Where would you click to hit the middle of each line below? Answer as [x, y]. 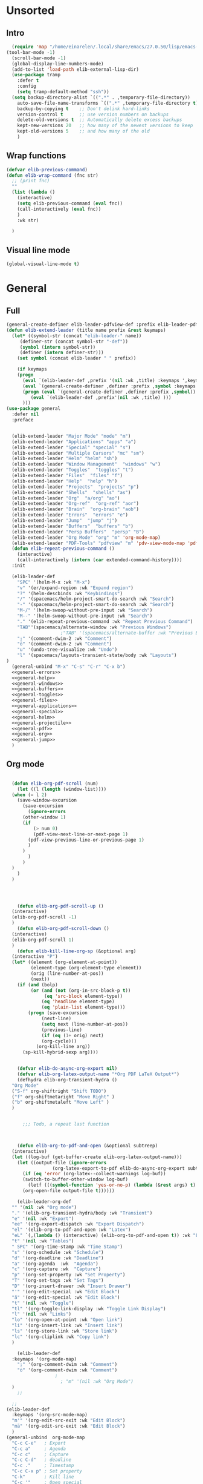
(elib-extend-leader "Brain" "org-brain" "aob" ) [75, 509]
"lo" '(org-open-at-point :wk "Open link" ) [67, 1320]
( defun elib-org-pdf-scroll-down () [63, 929]
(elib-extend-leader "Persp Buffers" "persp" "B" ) [78, 532]
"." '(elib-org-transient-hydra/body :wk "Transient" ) [82, 1213]
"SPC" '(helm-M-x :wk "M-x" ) [54, 582]
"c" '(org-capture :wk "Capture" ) [56, 1269]
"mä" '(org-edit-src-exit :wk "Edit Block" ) [69, 1426]
